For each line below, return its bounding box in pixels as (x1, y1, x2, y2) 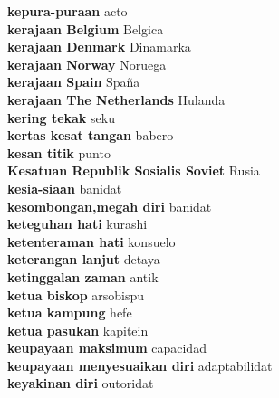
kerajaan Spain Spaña (7, 72, 140, 91)
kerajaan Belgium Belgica (7, 19, 164, 38)
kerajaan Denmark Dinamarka (7, 37, 191, 56)
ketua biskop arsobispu (7, 285, 145, 304)
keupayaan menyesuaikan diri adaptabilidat (7, 355, 273, 374)
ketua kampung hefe (7, 303, 132, 322)
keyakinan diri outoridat (7, 374, 154, 393)
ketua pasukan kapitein (7, 320, 149, 339)
